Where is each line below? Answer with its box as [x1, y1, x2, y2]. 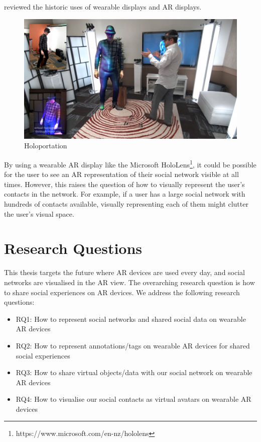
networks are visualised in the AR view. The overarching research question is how [4, 277, 255, 287]
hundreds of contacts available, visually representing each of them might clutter [4, 199, 248, 209]
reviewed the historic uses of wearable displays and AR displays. [4, 2, 202, 12]
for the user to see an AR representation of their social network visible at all [4, 169, 239, 180]
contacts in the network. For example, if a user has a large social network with [4, 189, 245, 199]
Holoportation [24, 140, 67, 151]
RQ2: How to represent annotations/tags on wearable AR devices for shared [16, 340, 250, 350]
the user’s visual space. [4, 208, 74, 219]
